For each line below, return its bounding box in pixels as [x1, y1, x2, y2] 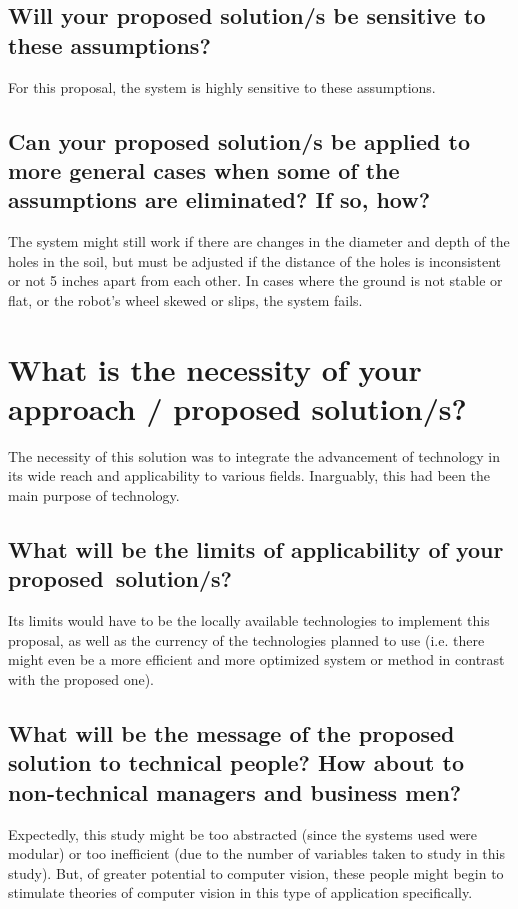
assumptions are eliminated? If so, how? [8, 184, 431, 215]
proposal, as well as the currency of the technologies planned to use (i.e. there [8, 629, 485, 650]
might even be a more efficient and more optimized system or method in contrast [8, 649, 505, 670]
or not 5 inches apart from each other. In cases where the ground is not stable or [8, 270, 503, 291]
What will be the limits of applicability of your [8, 534, 504, 565]
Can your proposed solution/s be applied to [8, 125, 471, 156]
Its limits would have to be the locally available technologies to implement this [8, 610, 490, 631]
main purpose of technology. [8, 485, 180, 506]
